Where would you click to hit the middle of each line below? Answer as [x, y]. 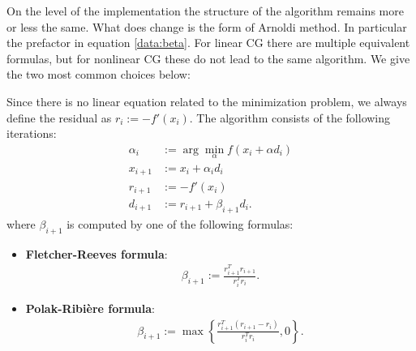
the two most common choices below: [99, 74]
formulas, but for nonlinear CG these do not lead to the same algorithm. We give [208, 58]
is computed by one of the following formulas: [180, 223]
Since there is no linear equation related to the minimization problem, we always [207, 101]
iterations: [32, 133]
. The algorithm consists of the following [290, 117]
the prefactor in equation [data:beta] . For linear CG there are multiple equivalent [208, 43]
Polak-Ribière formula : [90, 308]
